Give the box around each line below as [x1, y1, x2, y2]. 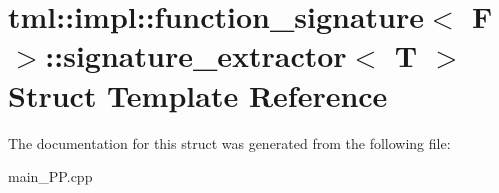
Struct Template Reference [8, 74, 388, 115]
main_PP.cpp [8, 166, 93, 187]
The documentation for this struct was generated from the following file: [8, 132, 451, 153]
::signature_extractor [45, 35, 347, 76]
